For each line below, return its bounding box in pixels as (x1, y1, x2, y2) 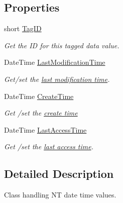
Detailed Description (4, 166, 114, 181)
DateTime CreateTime (4, 90, 74, 101)
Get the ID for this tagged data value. (4, 40, 119, 50)
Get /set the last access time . (4, 141, 93, 152)
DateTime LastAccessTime (4, 124, 87, 135)
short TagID (4, 23, 42, 34)
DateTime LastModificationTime (4, 57, 105, 67)
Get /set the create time (4, 108, 78, 118)
